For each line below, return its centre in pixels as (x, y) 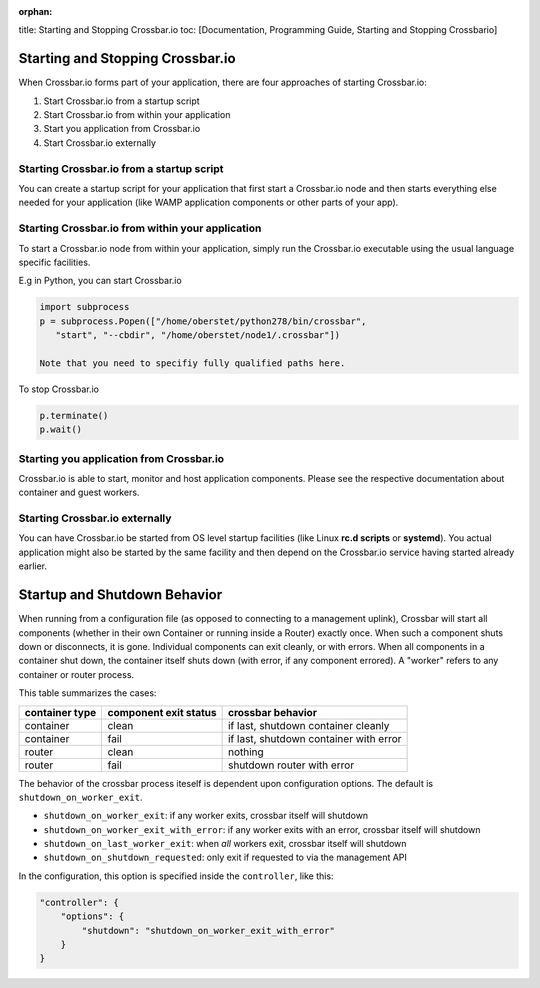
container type (60, 712)
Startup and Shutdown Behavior (120, 595)
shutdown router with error (291, 765)
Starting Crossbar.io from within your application (140, 228)
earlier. (33, 566)
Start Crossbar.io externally (100, 142)
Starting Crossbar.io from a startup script (121, 168)
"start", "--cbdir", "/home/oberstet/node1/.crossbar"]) (198, 335)
